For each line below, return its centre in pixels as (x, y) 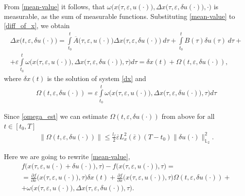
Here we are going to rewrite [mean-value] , (67, 156)
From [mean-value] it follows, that (54, 6)
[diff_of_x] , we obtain (37, 25)
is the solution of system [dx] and (96, 78)
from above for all (188, 116)
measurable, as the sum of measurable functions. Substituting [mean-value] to (120, 16)
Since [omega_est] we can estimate (56, 116)
